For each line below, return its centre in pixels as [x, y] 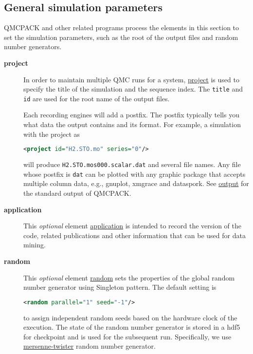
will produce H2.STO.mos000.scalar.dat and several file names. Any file [132, 164]
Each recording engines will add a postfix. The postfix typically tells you [131, 115]
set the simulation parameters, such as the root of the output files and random [121, 37]
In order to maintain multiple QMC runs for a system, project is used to [131, 79]
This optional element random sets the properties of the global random [129, 277]
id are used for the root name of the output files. [97, 98]
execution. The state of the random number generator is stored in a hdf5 [132, 327]
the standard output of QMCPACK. [77, 193]
